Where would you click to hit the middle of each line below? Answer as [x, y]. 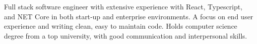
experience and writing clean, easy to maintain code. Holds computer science [121, 26]
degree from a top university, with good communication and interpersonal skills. [126, 35]
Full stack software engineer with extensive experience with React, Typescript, [123, 6]
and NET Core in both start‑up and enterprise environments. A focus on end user [129, 16]
